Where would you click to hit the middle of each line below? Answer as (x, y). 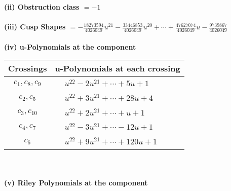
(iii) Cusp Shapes (35, 27)
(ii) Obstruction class (42, 7)
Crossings (28, 68)
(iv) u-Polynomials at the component (70, 46)
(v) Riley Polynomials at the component (76, 182)
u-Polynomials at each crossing (118, 68)
